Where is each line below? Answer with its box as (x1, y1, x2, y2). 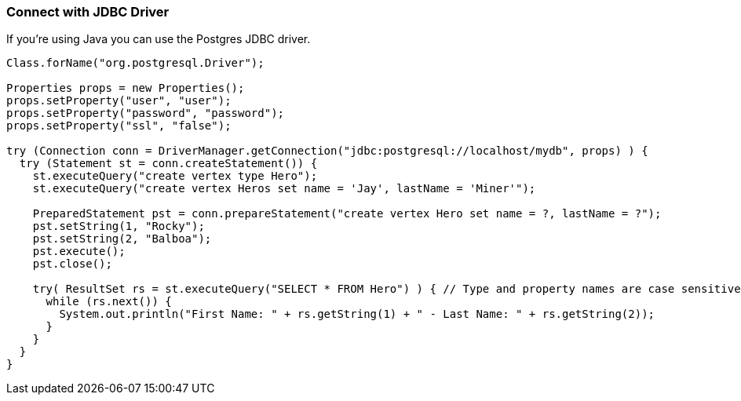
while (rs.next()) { (46, 295, 172, 308)
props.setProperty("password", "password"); (6, 107, 285, 120)
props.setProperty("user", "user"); (6, 94, 232, 108)
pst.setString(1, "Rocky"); (32, 220, 205, 233)
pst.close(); (32, 257, 112, 271)
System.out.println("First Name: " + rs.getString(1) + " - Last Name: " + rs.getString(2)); (59, 308, 655, 321)
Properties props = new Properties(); (6, 82, 245, 95)
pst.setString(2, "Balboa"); (32, 232, 212, 246)
